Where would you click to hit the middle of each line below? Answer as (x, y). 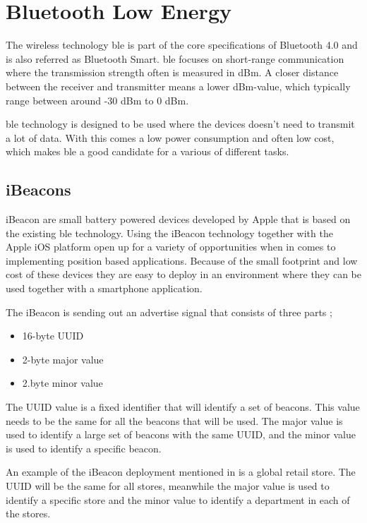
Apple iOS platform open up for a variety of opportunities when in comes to (171, 247)
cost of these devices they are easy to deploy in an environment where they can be (183, 274)
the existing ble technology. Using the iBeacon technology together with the (169, 233)
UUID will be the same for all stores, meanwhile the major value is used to (168, 485)
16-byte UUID (53, 336)
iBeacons (38, 190)
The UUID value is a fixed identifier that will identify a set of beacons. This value (183, 407)
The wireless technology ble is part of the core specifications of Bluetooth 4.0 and (182, 45)
